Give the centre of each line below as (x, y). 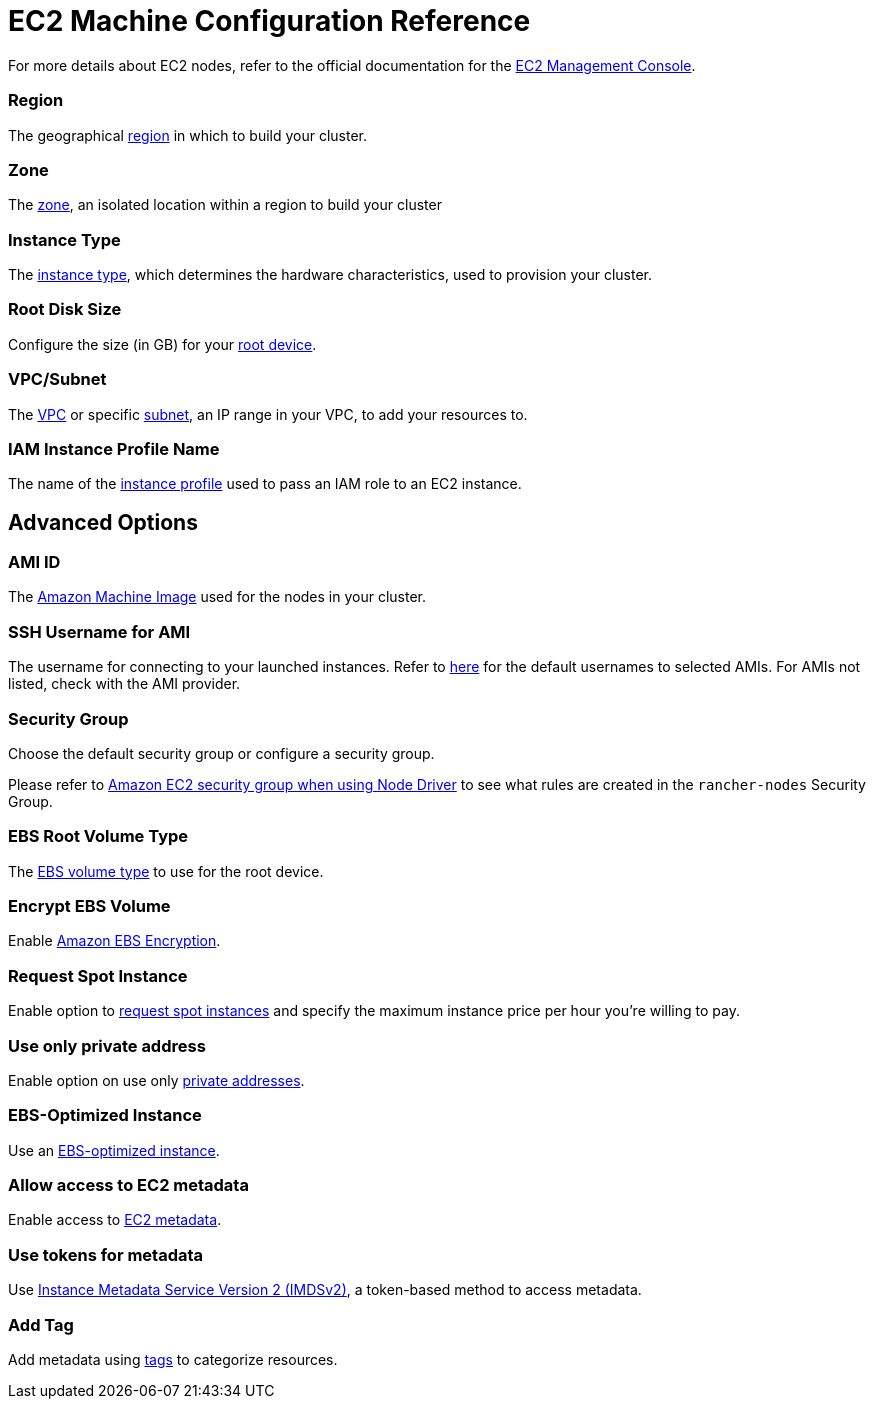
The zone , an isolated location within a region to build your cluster (225, 205)
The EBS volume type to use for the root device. (166, 871)
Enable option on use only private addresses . (156, 1080)
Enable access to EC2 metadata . (115, 1220)
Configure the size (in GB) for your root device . (162, 344)
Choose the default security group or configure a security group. (221, 753)
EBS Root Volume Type (98, 836)
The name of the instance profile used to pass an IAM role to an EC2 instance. (265, 484)
